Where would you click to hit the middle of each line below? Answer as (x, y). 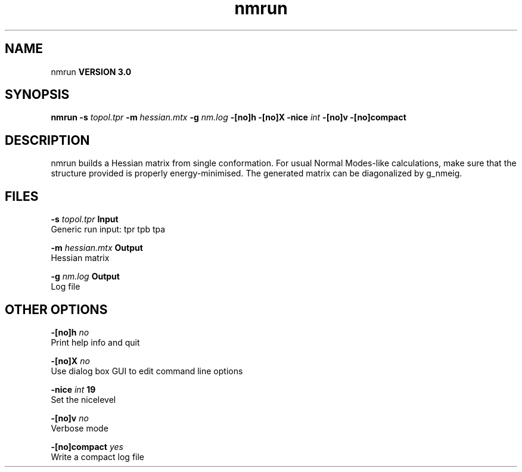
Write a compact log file (98, 457)
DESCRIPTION (47, 140)
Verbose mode (80, 428)
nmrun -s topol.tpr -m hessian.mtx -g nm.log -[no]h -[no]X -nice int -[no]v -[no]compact (229, 117)
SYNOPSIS (37, 95)
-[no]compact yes (87, 446)
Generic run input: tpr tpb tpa (108, 229)
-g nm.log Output (85, 277)
